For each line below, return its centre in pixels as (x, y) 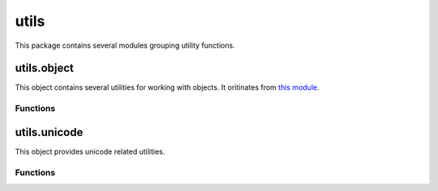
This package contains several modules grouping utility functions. (125, 45)
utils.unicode (49, 132)
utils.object (45, 68)
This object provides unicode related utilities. (90, 151)
